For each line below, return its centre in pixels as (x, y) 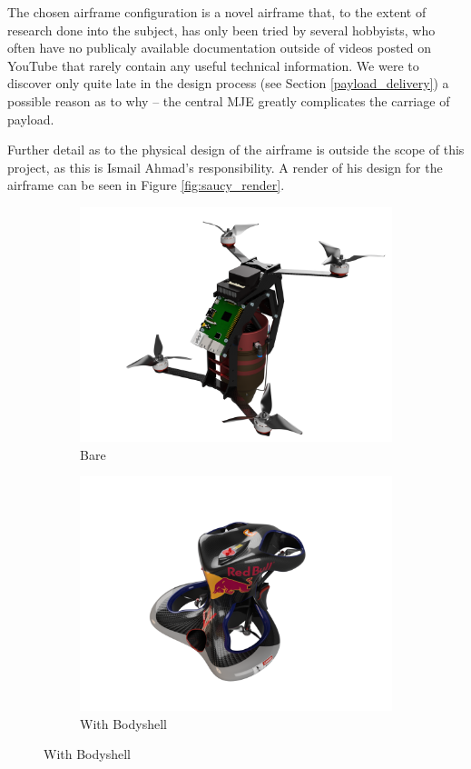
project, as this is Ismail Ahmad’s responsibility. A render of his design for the (225, 167)
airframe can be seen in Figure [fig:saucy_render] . (146, 185)
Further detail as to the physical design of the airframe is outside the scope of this (236, 150)
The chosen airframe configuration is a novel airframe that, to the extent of (217, 12)
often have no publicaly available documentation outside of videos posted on (219, 48)
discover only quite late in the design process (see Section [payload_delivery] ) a (228, 83)
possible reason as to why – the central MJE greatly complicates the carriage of (229, 100)
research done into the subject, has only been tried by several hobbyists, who (221, 30)
